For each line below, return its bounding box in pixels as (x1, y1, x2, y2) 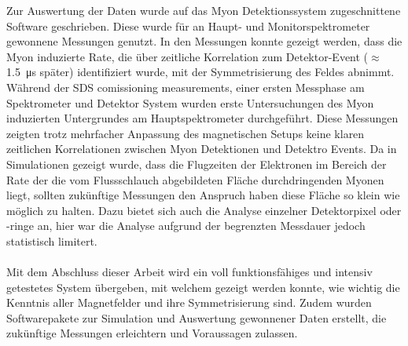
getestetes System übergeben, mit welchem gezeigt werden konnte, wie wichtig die (6, 279, 400, 295)
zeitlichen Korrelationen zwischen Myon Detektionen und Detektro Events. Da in (6, 140, 397, 157)
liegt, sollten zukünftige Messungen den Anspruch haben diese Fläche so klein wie (6, 187, 400, 203)
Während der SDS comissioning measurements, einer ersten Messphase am (6, 78, 365, 95)
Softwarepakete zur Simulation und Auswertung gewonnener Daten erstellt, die (6, 309, 387, 326)
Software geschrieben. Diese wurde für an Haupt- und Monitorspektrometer (6, 17, 370, 34)
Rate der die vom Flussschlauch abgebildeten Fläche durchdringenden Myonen (6, 171, 384, 188)
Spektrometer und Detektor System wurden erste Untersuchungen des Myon (6, 94, 374, 111)
